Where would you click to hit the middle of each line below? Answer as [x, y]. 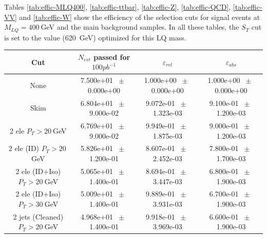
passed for [112, 57]
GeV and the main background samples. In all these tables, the [140, 27]
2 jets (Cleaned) [38, 216]
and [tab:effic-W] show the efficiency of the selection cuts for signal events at [140, 17]
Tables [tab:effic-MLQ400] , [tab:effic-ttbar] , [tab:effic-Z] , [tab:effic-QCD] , [118, 7]
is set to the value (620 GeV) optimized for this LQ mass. [95, 37]
